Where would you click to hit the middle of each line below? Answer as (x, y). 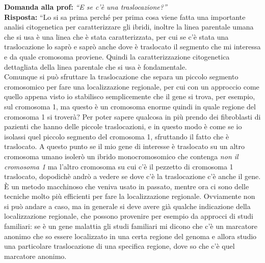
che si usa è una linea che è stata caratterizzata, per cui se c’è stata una (116, 36)
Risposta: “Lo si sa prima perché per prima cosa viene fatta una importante (125, 17)
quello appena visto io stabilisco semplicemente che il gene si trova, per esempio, (130, 96)
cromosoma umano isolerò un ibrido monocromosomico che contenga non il (121, 156)
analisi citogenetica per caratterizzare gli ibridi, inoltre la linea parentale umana (129, 27)
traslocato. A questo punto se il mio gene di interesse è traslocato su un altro (124, 146)
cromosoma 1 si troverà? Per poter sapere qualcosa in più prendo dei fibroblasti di (132, 116)
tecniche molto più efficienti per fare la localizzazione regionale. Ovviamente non (130, 196)
